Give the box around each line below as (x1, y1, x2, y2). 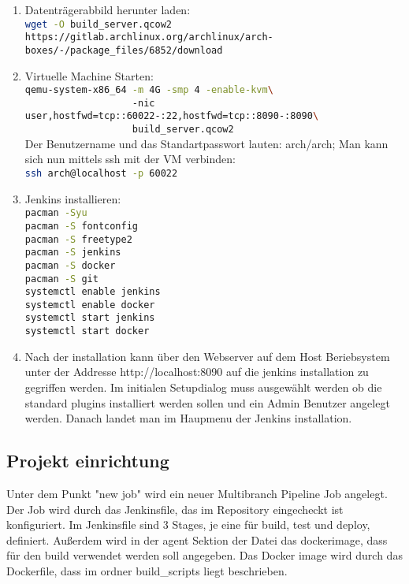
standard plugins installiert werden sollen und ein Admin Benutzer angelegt (24, 394, 390, 411)
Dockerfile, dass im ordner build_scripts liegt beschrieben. (6, 562, 288, 578)
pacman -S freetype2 (24, 233, 132, 245)
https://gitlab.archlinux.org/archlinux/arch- (24, 32, 273, 43)
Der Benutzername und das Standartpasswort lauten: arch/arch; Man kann (24, 135, 389, 151)
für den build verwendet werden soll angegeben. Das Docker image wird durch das (6, 547, 403, 564)
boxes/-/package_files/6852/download (24, 44, 223, 56)
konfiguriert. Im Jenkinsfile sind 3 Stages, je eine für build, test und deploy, (6, 516, 370, 533)
